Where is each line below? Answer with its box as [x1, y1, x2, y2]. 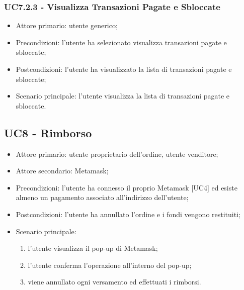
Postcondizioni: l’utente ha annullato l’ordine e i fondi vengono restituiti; [16, 209, 240, 219]
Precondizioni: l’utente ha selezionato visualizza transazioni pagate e [16, 37, 227, 47]
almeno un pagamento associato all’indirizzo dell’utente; [16, 192, 189, 203]
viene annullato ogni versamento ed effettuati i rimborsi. [28, 276, 201, 287]
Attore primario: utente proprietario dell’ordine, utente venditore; [16, 148, 218, 159]
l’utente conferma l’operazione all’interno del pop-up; [28, 259, 192, 270]
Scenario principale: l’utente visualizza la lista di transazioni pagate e [16, 90, 230, 101]
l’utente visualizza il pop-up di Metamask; [28, 243, 158, 253]
